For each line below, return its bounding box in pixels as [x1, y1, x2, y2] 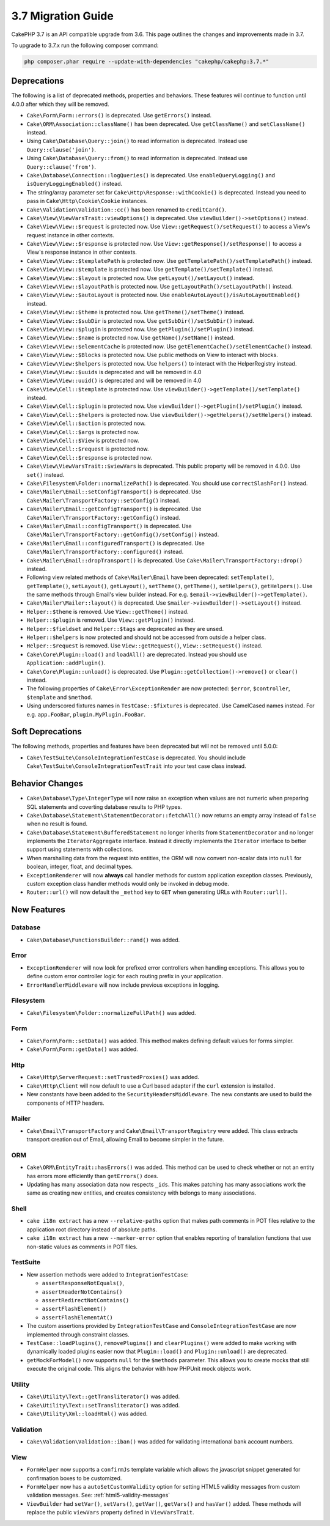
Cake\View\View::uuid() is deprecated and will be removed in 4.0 [26, 377, 202, 385]
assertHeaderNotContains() [42, 1288, 123, 1296]
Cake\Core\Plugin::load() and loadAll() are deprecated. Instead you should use [26, 651, 248, 658]
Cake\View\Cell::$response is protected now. [26, 454, 152, 461]
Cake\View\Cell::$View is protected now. [26, 437, 140, 444]
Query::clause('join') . [26, 146, 97, 153]
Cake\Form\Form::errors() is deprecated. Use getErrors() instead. [26, 112, 212, 119]
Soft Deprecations [11, 726, 82, 737]
